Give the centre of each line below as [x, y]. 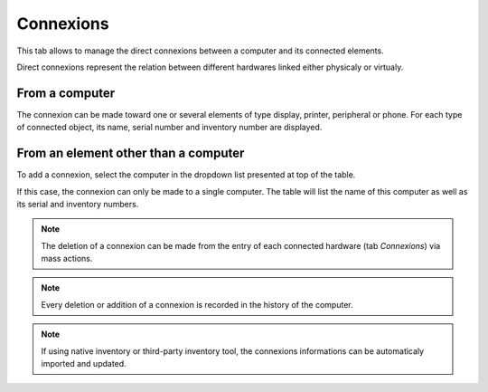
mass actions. [67, 259]
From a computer [66, 93]
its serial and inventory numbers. [78, 204]
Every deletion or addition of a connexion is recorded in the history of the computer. [197, 304]
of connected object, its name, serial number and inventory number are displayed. [169, 128]
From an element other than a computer [131, 153]
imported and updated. [84, 364]
